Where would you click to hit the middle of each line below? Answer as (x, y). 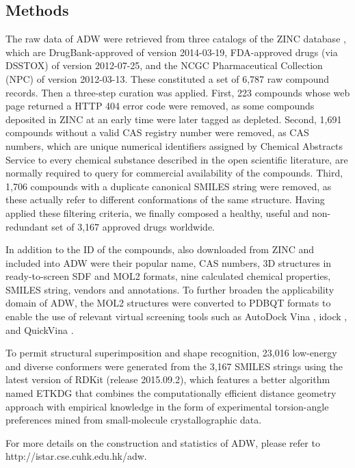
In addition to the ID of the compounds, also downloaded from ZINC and (160, 249)
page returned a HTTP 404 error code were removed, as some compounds (160, 106)
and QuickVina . (40, 329)
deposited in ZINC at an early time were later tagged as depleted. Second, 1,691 (174, 119)
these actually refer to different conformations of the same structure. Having (165, 199)
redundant (27, 226)
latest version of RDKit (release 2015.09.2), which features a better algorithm (168, 379)
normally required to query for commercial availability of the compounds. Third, (174, 173)
